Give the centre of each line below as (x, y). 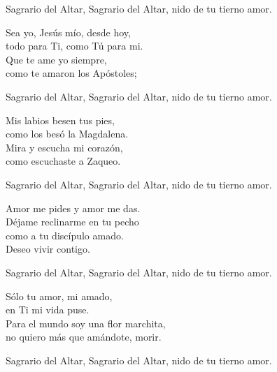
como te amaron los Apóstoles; (71, 73)
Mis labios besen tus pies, (60, 120)
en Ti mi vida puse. (48, 310)
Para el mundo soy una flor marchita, (86, 323)
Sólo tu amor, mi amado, (59, 296)
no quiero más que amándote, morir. (84, 337)
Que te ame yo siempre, (56, 59)
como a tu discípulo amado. (65, 235)
